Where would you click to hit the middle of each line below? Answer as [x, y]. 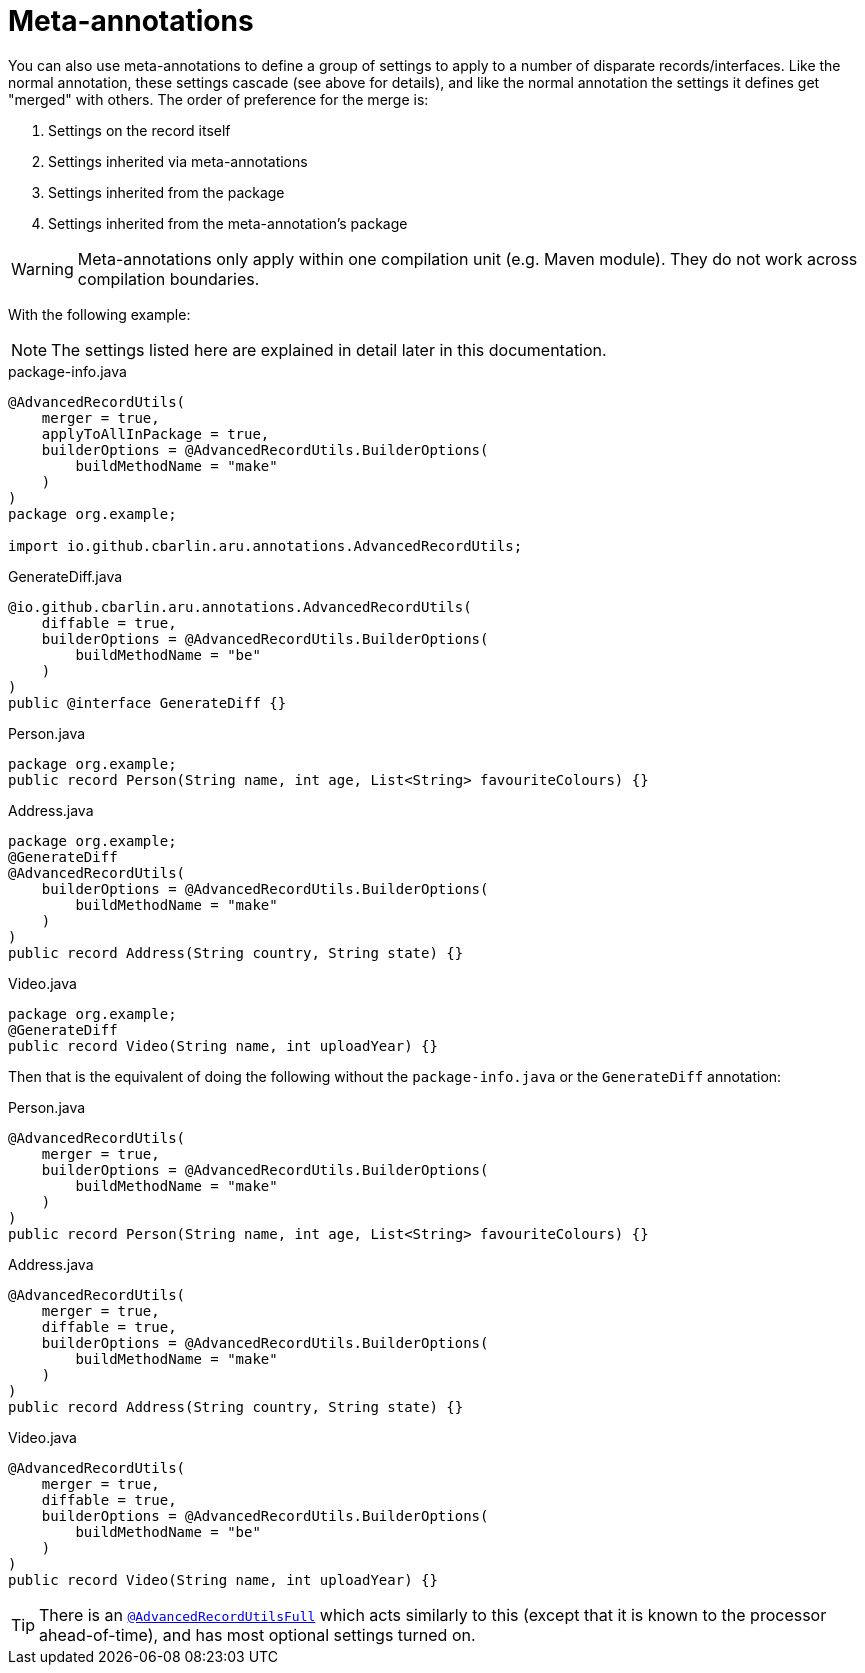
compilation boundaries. [168, 278]
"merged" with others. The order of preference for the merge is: [218, 99]
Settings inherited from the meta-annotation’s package [228, 223]
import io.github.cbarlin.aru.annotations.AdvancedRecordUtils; [265, 545]
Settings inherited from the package [166, 192]
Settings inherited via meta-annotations [178, 161]
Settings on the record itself [139, 130]
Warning [42, 268]
